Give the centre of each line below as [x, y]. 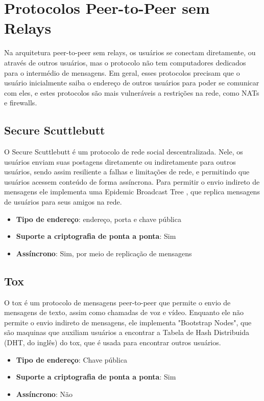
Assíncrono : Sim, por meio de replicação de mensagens [104, 253]
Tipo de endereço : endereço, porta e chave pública [99, 219]
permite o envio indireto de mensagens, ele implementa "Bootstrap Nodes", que [128, 322]
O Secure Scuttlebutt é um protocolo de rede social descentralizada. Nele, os [124, 152]
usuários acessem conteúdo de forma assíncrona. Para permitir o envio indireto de [132, 181]
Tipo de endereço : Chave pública [72, 359]
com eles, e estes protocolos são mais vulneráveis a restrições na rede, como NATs [132, 92]
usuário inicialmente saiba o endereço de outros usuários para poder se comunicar [132, 83]
